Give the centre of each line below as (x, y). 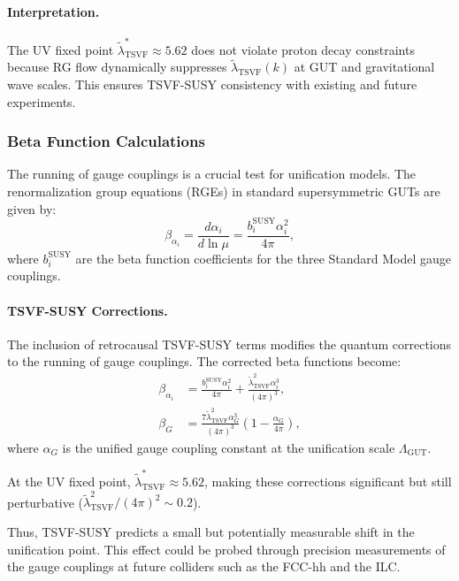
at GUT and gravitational (364, 67)
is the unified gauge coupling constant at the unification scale (229, 447)
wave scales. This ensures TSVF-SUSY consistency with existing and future (212, 84)
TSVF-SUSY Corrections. (88, 310)
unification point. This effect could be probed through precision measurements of (226, 549)
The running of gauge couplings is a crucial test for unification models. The (212, 174)
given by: (32, 208)
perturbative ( (46, 502)
